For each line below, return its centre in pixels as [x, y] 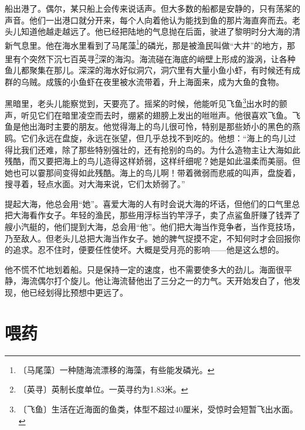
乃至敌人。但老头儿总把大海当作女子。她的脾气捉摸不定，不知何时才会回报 [148, 238]
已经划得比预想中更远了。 [78, 292]
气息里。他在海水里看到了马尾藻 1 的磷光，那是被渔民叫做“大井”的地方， [150, 44]
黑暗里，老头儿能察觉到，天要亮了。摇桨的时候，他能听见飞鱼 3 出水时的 [142, 103]
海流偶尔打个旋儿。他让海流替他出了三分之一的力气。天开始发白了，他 [156, 281]
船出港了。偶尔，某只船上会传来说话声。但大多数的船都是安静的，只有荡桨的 [152, 8]
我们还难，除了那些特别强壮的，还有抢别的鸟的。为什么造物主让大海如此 [160, 149]
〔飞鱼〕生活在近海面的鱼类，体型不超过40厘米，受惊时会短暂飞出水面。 [158, 409]
